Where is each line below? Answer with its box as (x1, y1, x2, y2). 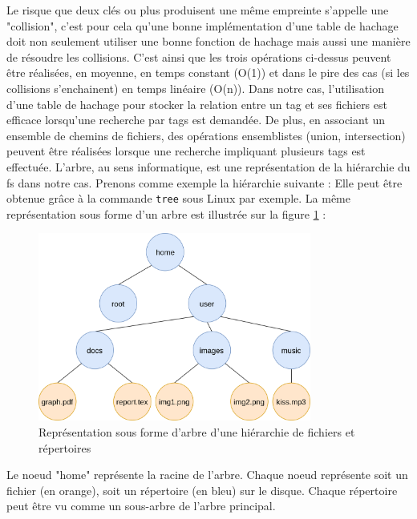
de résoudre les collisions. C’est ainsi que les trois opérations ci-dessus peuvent (6, 48, 391, 65)
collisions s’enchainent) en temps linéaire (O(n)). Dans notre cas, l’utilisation (6, 79, 384, 96)
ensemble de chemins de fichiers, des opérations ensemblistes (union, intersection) (6, 127, 406, 143)
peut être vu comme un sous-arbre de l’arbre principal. (6, 497, 276, 514)
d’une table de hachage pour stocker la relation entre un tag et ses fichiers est (6, 95, 387, 112)
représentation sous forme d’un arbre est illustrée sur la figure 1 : (6, 205, 326, 222)
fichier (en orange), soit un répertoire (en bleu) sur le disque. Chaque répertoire (6, 481, 398, 498)
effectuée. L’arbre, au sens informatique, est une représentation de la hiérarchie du (6, 158, 411, 175)
